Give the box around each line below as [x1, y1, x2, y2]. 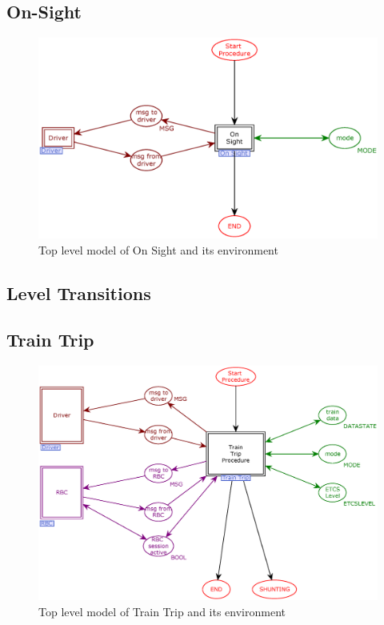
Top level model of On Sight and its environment [38, 241, 278, 258]
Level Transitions [6, 280, 151, 305]
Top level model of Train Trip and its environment [38, 603, 286, 619]
